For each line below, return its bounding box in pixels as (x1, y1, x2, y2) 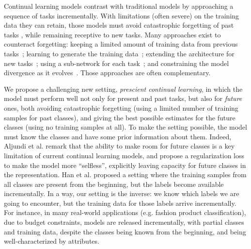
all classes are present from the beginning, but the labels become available (4, 179, 224, 189)
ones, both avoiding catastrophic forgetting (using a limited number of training (4, 102, 238, 113)
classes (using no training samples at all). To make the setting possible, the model (4, 122, 247, 132)
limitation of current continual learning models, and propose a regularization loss (4, 150, 245, 160)
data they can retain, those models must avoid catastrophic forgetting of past (4, 20, 234, 30)
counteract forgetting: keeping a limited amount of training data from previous (4, 39, 238, 49)
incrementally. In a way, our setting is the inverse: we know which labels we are (4, 188, 239, 199)
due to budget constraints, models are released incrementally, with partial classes (4, 217, 244, 227)
